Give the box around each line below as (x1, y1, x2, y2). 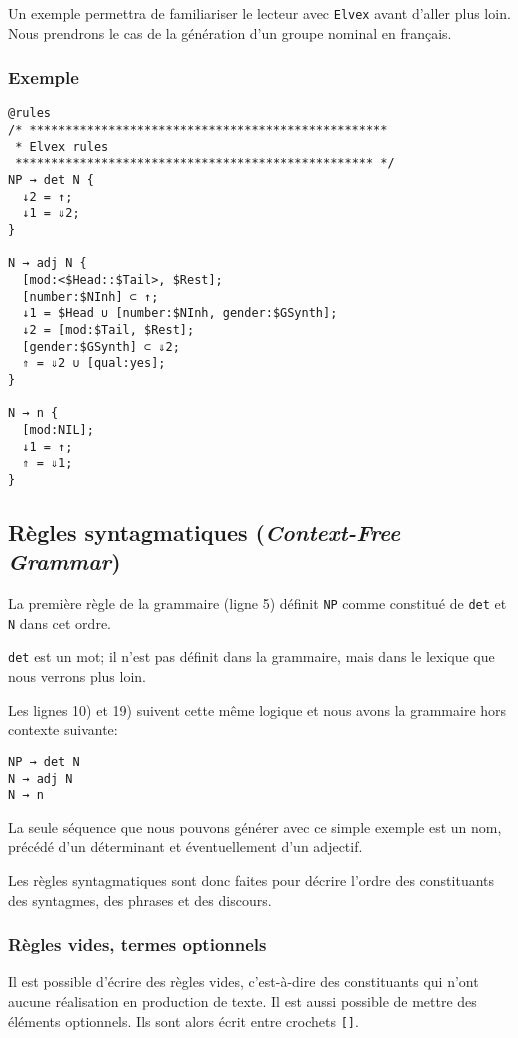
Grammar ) (8, 546, 121, 577)
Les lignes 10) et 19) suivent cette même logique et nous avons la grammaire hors (8, 699, 507, 720)
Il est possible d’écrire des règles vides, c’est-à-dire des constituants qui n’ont (8, 971, 479, 992)
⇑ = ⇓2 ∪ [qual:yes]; (22, 356, 166, 371)
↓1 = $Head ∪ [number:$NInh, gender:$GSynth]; (22, 306, 338, 321)
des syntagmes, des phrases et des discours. (8, 889, 272, 910)
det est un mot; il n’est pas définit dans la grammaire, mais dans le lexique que (8, 646, 495, 667)
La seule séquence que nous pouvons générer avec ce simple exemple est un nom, (8, 816, 502, 837)
